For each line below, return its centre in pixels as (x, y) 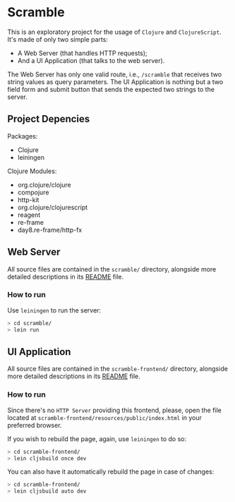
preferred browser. (35, 425)
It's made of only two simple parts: (58, 39)
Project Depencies (49, 119)
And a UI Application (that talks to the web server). (91, 60)
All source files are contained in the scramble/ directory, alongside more (112, 269)
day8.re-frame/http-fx (50, 230)
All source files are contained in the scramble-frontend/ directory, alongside (117, 369)
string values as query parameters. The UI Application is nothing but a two (115, 81)
